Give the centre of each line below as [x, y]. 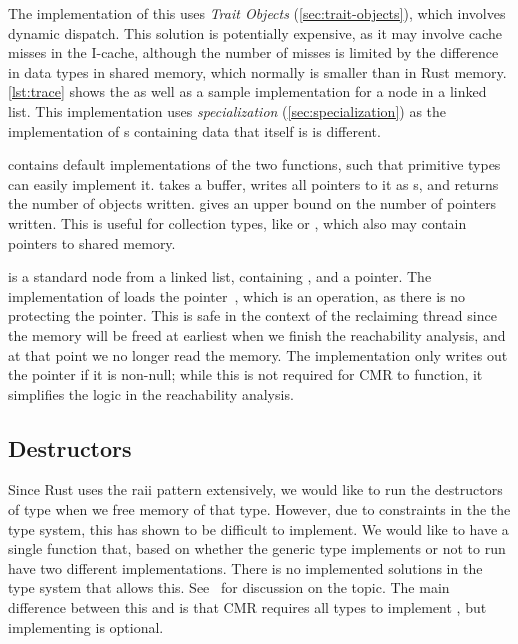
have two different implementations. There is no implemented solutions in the [245, 567]
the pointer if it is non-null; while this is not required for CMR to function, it [245, 374]
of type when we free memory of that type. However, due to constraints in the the [259, 509]
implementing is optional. [86, 626]
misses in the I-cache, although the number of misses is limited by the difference [253, 52]
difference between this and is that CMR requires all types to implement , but [247, 607]
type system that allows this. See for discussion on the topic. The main [229, 587]
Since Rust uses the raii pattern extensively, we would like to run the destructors [255, 489]
